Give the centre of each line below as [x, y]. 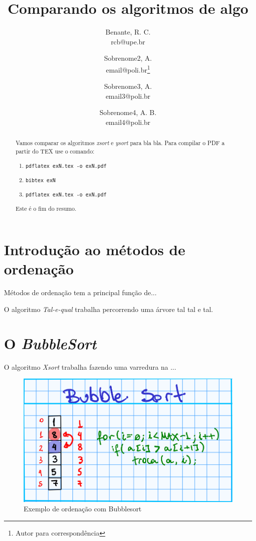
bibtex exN [41, 180]
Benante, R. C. [128, 32]
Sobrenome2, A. [128, 58]
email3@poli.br [128, 96]
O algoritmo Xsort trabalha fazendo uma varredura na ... [90, 367]
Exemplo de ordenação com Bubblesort [83, 509]
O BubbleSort [50, 343]
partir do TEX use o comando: [55, 151]
